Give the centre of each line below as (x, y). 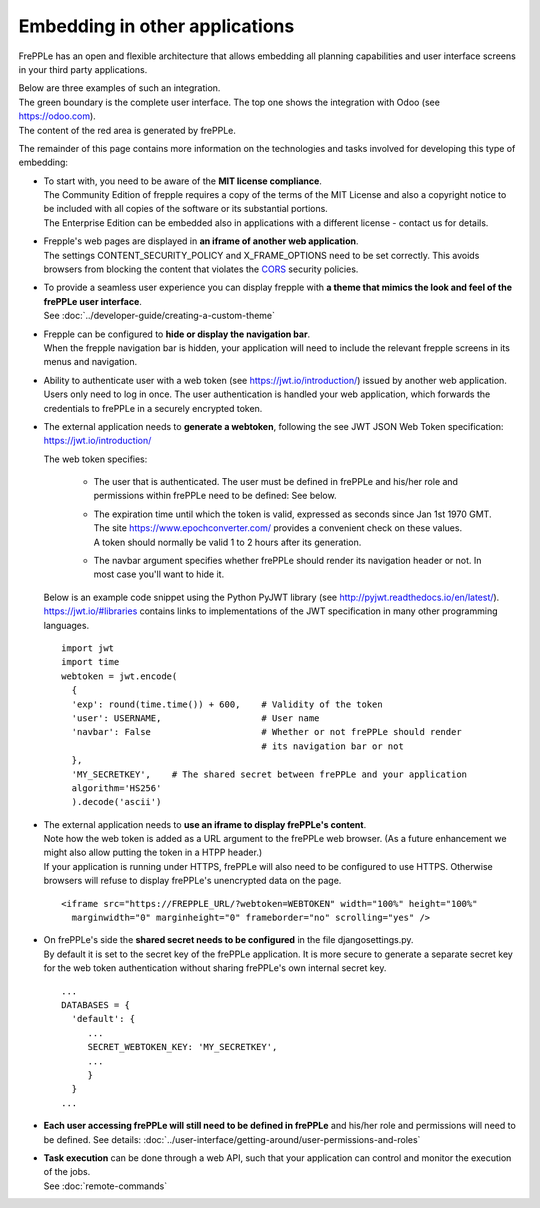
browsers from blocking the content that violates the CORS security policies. (201, 269)
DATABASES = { (95, 1004)
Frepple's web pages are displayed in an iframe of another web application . (201, 241)
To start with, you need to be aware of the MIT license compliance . (182, 181)
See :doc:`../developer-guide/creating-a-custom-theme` (159, 316)
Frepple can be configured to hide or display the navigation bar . (177, 334)
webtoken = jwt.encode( (119, 676)
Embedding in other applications (156, 26)
